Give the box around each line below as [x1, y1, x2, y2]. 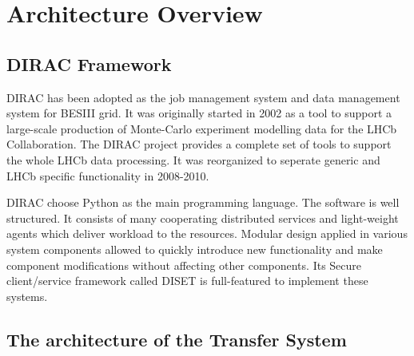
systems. [6, 287, 48, 304]
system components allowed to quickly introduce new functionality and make [6, 240, 383, 257]
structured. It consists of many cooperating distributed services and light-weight [6, 209, 399, 226]
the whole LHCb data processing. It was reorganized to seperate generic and [6, 151, 380, 168]
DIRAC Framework [6, 51, 172, 76]
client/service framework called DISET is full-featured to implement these [6, 272, 368, 289]
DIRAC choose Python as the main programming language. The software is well [6, 194, 400, 211]
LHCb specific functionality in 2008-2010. [6, 167, 209, 184]
